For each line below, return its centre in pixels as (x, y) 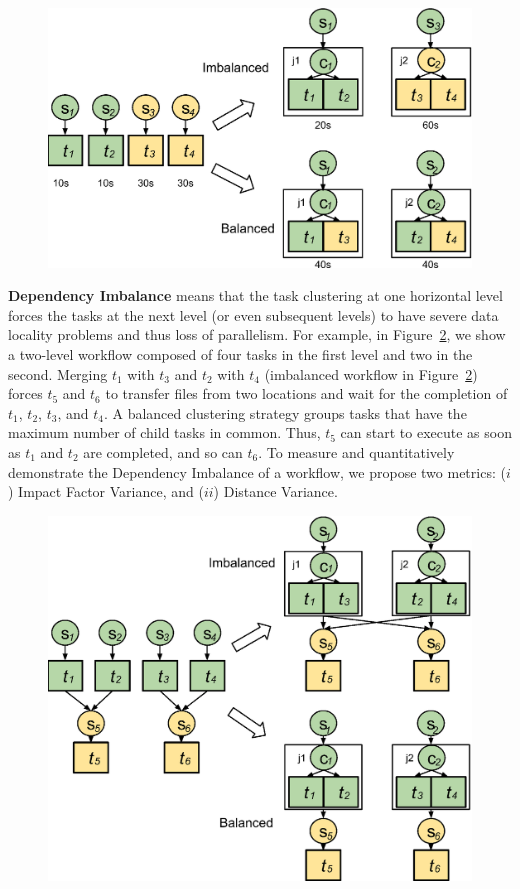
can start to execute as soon (426, 432)
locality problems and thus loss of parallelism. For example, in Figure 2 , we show (257, 334)
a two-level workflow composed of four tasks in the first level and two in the (240, 353)
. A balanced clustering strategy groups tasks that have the (285, 412)
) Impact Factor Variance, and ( (106, 491)
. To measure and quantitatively (356, 451)
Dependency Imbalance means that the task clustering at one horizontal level (255, 295)
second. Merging (58, 373)
